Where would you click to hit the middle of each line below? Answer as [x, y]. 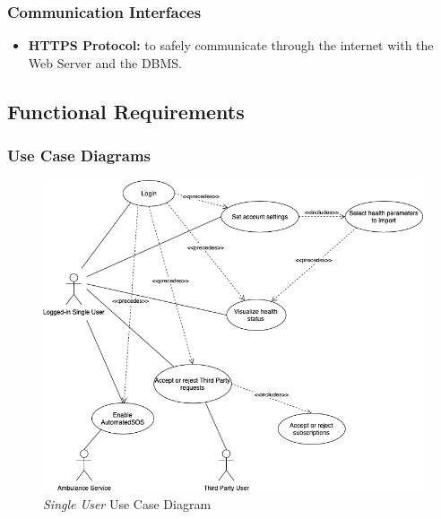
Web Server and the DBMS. [105, 62]
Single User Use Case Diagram [127, 503]
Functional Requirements [126, 111]
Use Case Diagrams [79, 156]
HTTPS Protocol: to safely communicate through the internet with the [231, 45]
